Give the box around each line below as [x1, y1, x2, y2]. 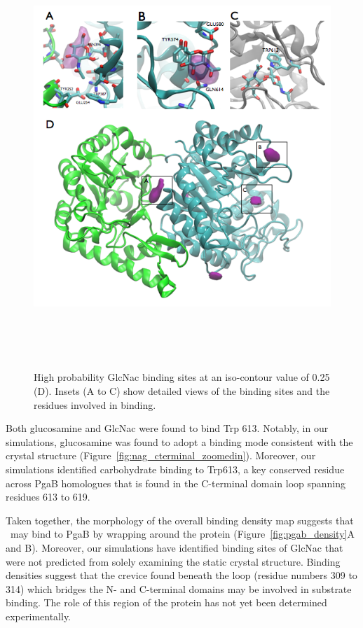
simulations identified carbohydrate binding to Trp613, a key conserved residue [6, 461, 345, 476]
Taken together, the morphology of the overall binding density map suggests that [6, 512, 354, 527]
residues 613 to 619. [6, 489, 90, 504]
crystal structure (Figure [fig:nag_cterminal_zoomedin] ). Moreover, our [6, 448, 316, 463]
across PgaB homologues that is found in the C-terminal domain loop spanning [6, 475, 346, 490]
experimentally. [6, 608, 71, 623]
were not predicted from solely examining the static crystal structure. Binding [6, 554, 341, 568]
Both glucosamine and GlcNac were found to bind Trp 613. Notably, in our [6, 421, 329, 435]
